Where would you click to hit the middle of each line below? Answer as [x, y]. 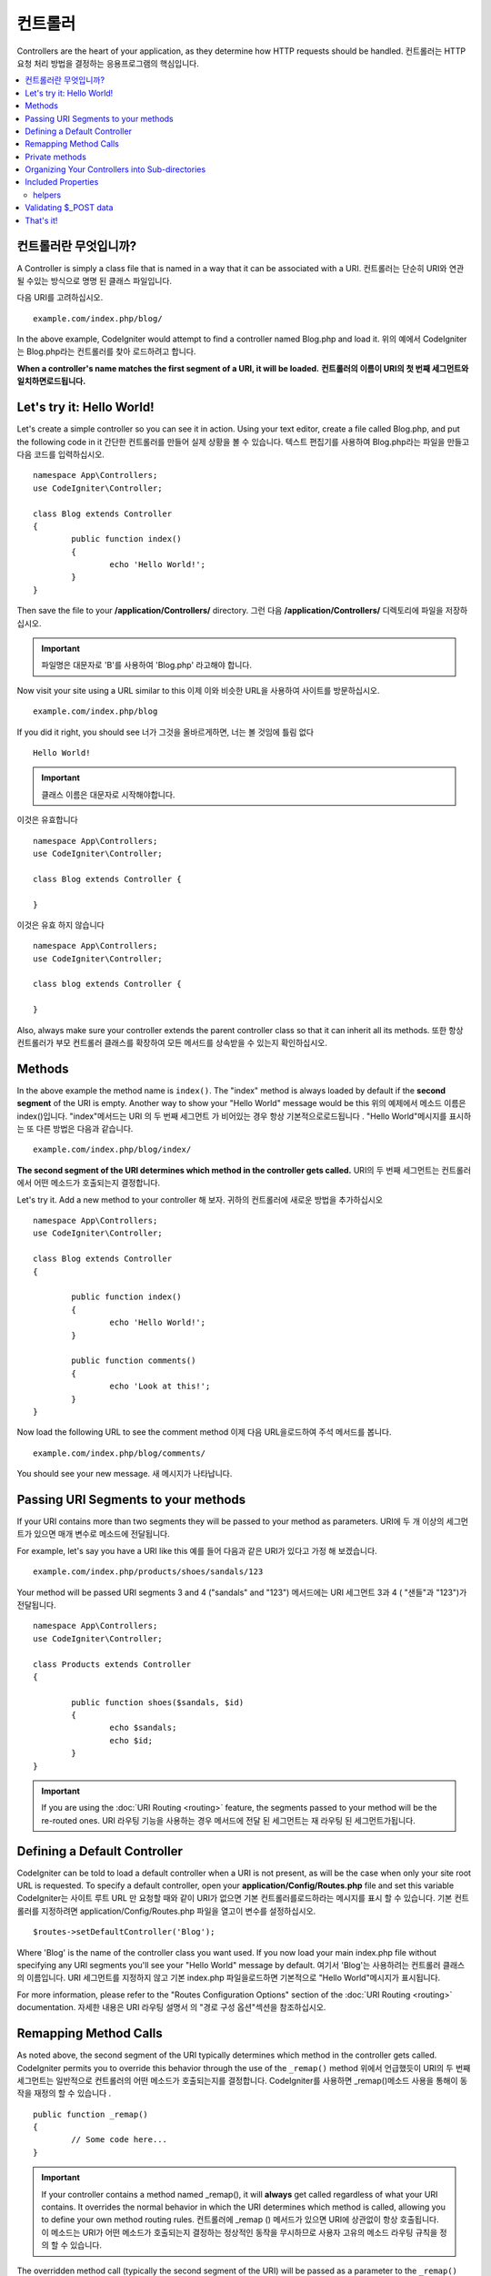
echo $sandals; [143, 1728]
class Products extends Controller [112, 1664]
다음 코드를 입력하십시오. [60, 454]
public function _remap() [91, 2114]
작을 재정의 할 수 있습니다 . [64, 2093]
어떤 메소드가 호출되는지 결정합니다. [97, 1183]
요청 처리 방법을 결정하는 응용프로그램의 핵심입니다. [108, 63]
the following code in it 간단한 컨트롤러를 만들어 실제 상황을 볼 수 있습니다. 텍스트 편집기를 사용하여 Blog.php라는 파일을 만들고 [243, 442]
